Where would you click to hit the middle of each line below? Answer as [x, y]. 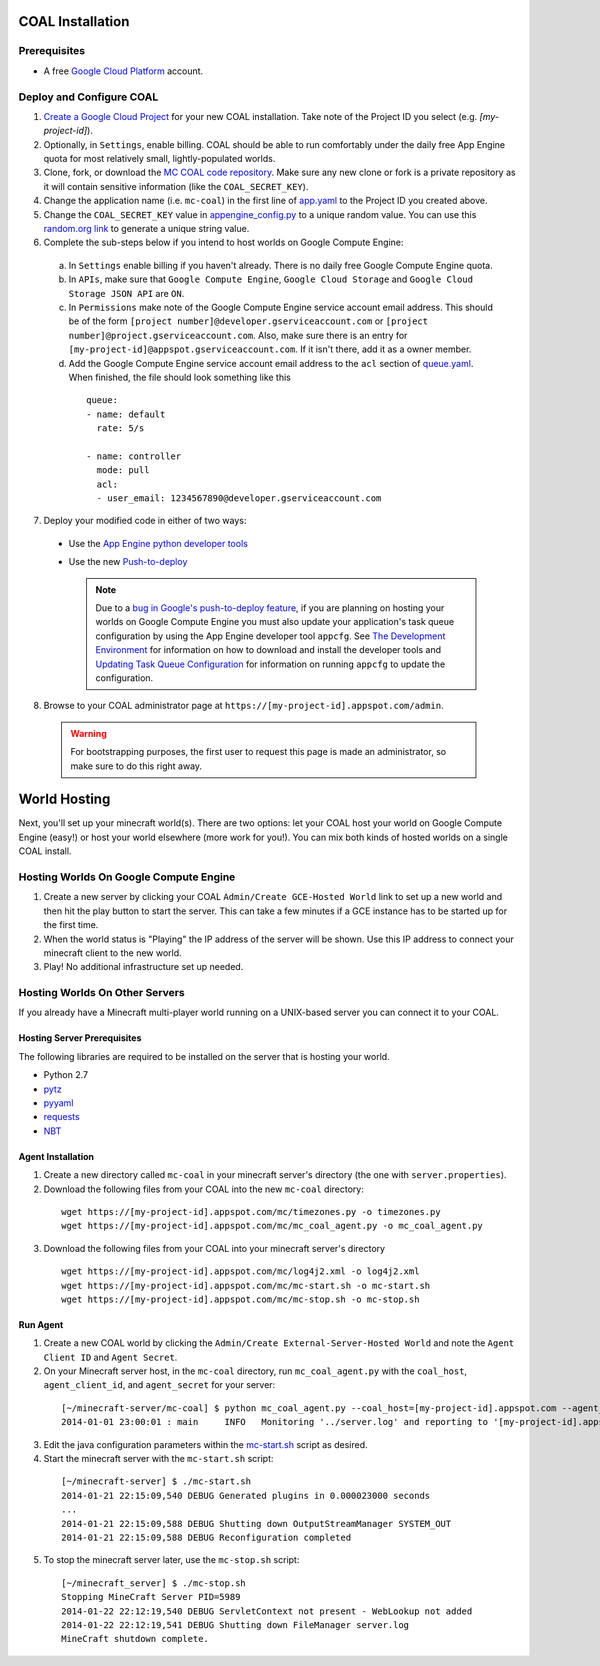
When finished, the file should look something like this [180, 377]
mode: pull [123, 470]
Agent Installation [56, 1156]
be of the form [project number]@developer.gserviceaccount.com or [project [248, 321]
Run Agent [41, 1324]
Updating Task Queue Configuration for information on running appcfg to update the [270, 664]
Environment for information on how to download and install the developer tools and [268, 650]
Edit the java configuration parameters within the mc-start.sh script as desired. [206, 1444]
